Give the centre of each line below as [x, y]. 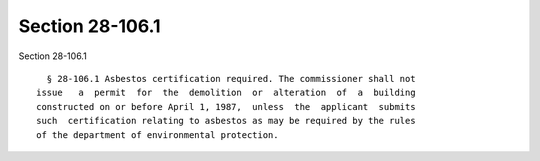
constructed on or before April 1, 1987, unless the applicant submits [226, 106]
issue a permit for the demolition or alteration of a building [226, 93]
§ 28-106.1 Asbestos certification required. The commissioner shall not [231, 78]
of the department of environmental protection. [157, 134]
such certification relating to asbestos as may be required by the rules [226, 121]
